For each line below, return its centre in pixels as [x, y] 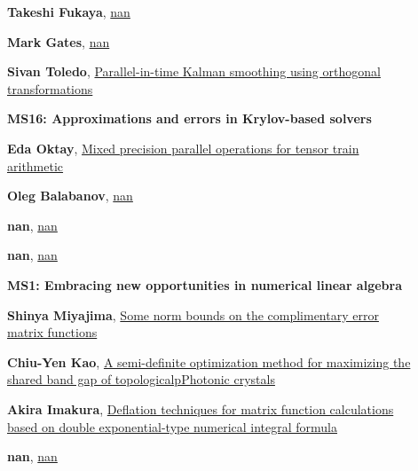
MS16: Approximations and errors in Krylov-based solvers [189, 118]
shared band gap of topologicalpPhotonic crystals [141, 379]
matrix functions [52, 332]
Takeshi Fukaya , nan [69, 12]
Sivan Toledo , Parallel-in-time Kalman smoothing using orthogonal [194, 71]
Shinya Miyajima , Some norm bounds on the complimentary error [193, 314]
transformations [50, 88]
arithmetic [35, 165]
